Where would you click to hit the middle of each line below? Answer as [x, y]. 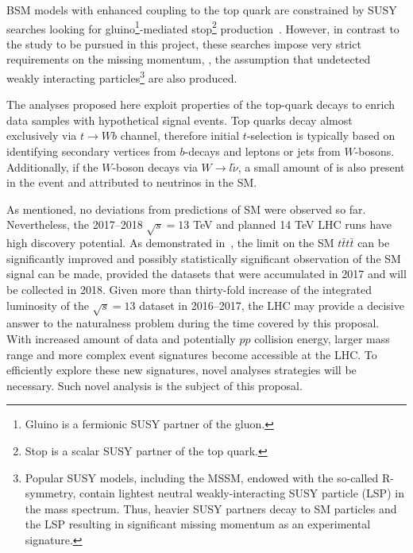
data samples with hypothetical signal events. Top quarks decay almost [179, 120]
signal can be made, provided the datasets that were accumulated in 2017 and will [206, 274]
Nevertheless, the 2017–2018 [75, 224]
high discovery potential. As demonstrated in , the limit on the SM [170, 243]
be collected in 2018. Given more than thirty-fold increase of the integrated [189, 289]
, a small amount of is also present [321, 166]
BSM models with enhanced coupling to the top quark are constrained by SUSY [202, 10]
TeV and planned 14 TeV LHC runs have [293, 224]
